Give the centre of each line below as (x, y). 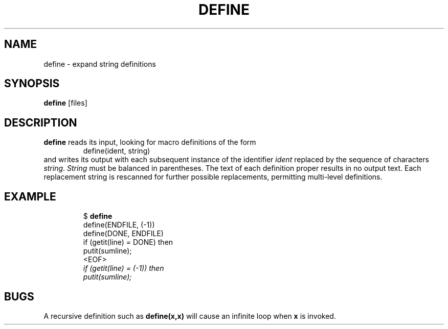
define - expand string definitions (100, 64)
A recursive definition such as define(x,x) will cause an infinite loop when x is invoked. (190, 316)
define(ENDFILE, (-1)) (119, 225)
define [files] (65, 103)
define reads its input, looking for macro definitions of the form (150, 142)
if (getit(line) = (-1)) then (124, 268)
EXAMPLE (30, 196)
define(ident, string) (117, 151)
